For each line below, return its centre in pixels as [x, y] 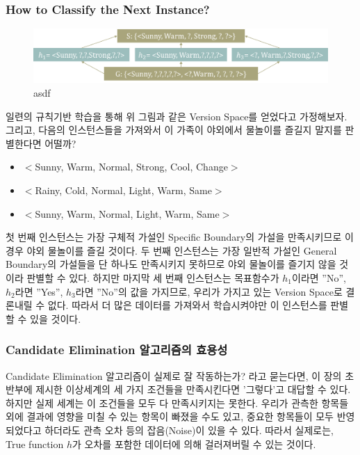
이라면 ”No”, [319, 278]
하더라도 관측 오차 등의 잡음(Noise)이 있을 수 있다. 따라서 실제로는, [189, 430]
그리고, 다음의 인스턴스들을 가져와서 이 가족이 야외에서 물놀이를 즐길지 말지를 [174, 130]
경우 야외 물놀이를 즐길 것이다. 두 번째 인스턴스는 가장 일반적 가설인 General [171, 250]
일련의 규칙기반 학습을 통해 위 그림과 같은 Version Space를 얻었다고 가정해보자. [177, 116]
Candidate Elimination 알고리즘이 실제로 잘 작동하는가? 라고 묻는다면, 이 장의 [174, 375]
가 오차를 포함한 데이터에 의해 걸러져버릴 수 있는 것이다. [194, 444]
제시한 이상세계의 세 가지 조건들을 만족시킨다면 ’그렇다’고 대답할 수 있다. [193, 389]
